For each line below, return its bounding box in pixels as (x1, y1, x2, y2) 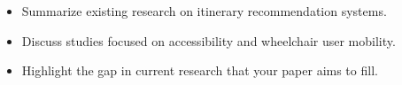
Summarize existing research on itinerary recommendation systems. (21, 2, 387, 19)
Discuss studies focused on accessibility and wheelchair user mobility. (21, 31, 396, 50)
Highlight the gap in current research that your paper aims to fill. (21, 61, 378, 80)
